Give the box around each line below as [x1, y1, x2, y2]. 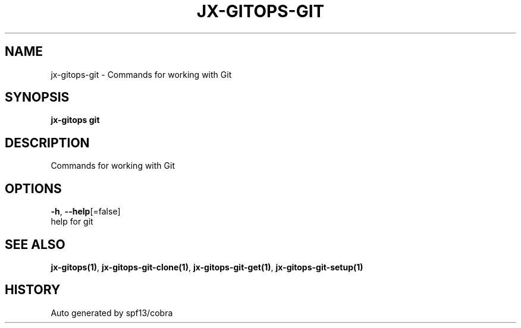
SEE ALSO [5, 236, 65, 252]
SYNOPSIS [5, 90, 70, 105]
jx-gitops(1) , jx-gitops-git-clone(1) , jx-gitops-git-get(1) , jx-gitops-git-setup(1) [51, 261, 363, 272]
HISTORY [5, 282, 61, 298]
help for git [51, 216, 93, 227]
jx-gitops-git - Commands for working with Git [51, 69, 232, 80]
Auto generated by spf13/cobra [51, 307, 173, 318]
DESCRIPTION [5, 135, 90, 150]
